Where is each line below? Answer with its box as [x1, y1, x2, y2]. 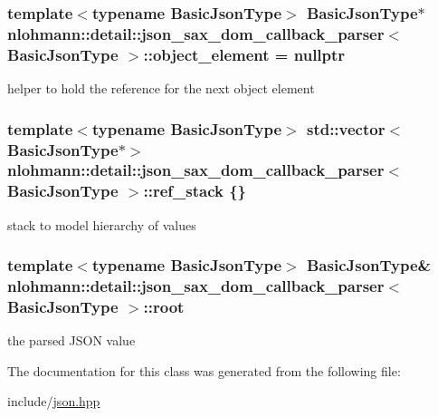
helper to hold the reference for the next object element [7, 79, 315, 98]
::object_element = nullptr [143, 43, 346, 65]
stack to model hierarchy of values [7, 215, 196, 234]
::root [143, 296, 185, 317]
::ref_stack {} [143, 179, 247, 202]
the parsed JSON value [7, 331, 136, 350]
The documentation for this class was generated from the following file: [7, 361, 401, 380]
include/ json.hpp [7, 392, 100, 411]
